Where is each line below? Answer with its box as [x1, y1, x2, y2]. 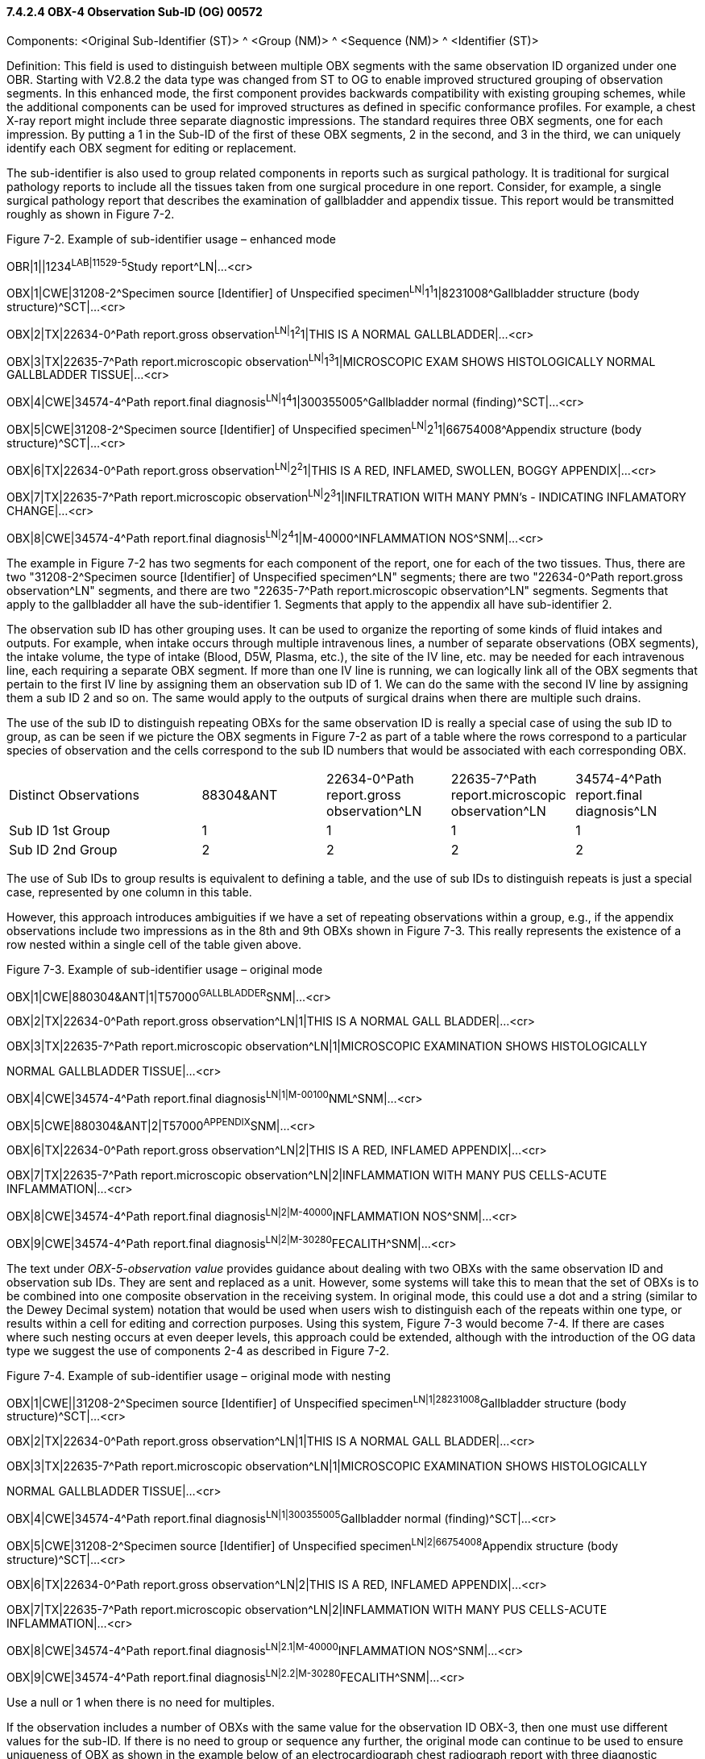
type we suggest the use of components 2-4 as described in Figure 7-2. [6, 1343, 389, 1358]
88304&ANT [201, 786, 278, 803]
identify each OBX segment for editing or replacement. [6, 140, 297, 155]
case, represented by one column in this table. [6, 884, 252, 899]
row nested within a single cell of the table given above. [6, 937, 301, 951]
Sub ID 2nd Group [9, 841, 118, 858]
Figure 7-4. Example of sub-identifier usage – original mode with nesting [6, 1368, 391, 1383]
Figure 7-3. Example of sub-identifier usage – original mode [6, 962, 323, 976]
